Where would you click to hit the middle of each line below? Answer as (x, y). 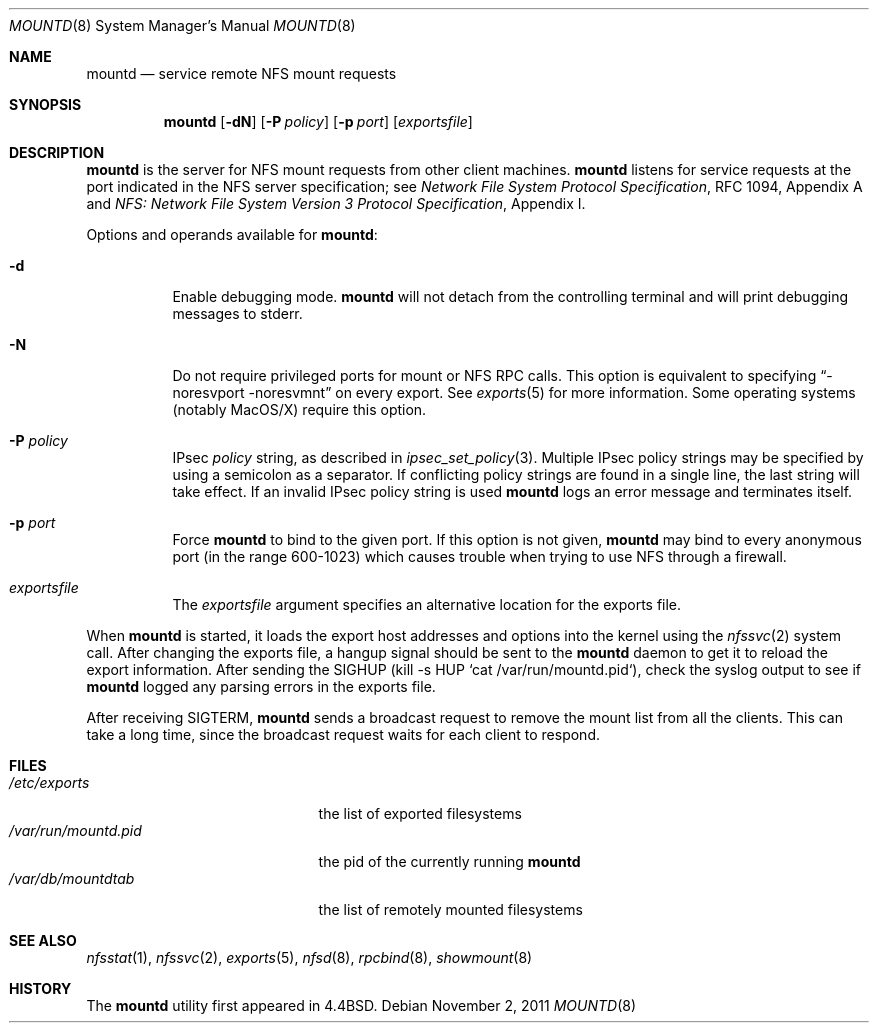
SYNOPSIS (45, 104)
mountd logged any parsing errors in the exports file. (261, 686)
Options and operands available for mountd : (232, 234)
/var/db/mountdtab (72, 878)
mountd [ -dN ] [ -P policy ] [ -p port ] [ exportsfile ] (318, 121)
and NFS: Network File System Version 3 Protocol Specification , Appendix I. (336, 203)
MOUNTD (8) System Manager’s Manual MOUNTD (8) (182, 25)
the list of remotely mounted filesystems (450, 909)
